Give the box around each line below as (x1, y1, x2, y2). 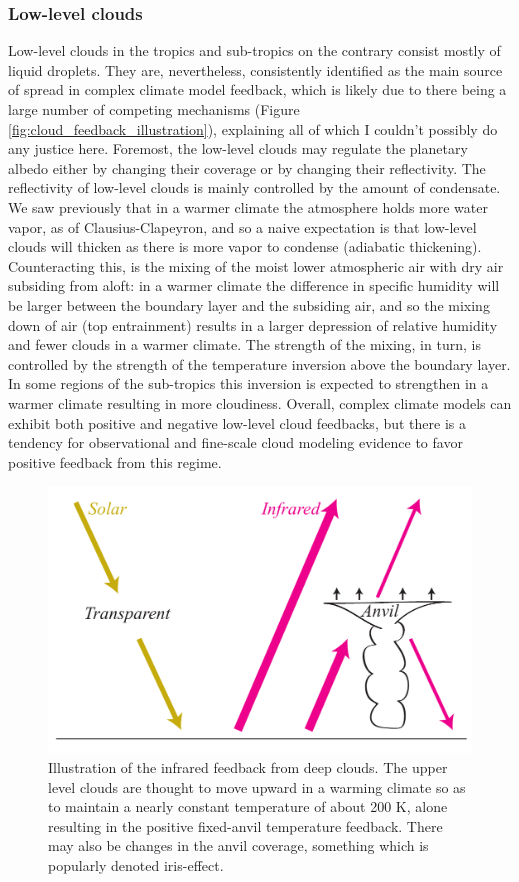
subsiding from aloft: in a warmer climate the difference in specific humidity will (8, 275, 500, 296)
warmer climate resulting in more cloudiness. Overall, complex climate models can (8, 392, 512, 413)
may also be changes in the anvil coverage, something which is (48, 835, 429, 856)
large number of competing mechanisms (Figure (8, 99, 300, 119)
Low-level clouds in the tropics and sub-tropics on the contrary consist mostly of (8, 40, 501, 61)
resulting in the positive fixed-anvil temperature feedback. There (48, 815, 443, 836)
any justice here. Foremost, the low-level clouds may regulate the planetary (8, 138, 468, 159)
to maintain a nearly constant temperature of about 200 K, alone (48, 796, 448, 817)
